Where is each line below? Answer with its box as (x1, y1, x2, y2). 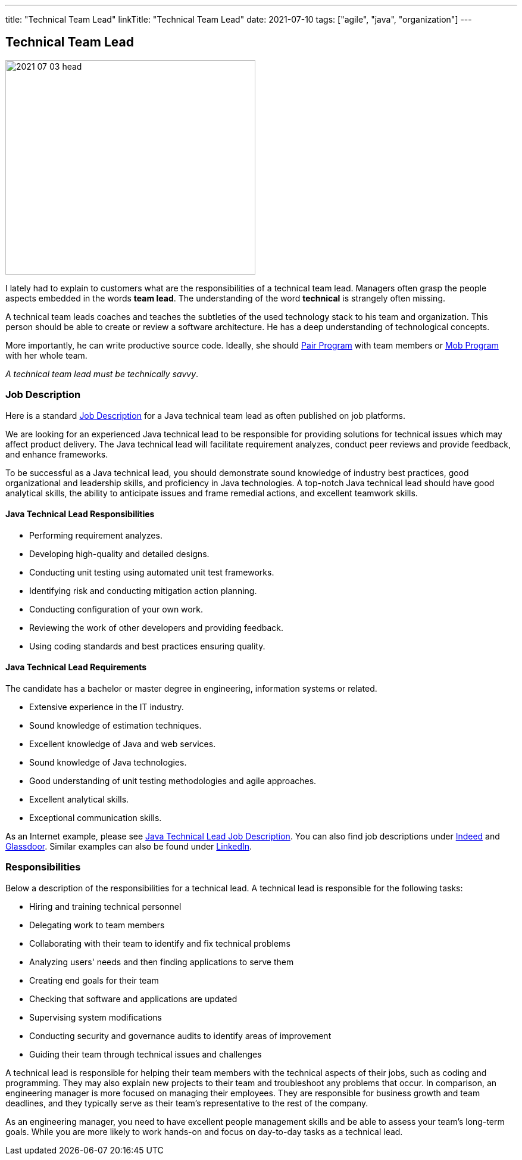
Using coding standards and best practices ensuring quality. (29, 640, 265, 651)
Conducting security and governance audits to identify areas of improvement (29, 1030, 332, 1041)
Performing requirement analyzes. (29, 530, 162, 540)
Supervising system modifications (29, 1012, 162, 1022)
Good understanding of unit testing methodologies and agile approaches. (29, 776, 317, 786)
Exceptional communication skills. (29, 813, 162, 823)
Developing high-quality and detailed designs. (29, 548, 210, 559)
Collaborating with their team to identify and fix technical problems (29, 938, 290, 948)
